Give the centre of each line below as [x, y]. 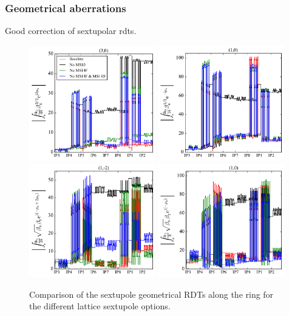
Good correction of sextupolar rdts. [71, 31]
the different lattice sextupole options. [100, 306]
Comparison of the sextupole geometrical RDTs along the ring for [151, 294]
